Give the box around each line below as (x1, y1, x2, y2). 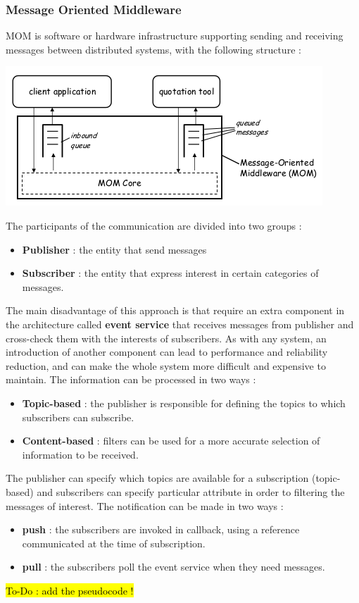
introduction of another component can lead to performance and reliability (6, 344, 328, 359)
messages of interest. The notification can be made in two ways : (6, 498, 284, 513)
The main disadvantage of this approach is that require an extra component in (6, 303, 345, 318)
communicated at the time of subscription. (22, 535, 206, 550)
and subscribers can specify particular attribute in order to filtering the (37, 484, 345, 499)
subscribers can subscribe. (22, 409, 134, 424)
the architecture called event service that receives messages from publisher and (6, 316, 354, 331)
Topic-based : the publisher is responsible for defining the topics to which (22, 395, 346, 410)
